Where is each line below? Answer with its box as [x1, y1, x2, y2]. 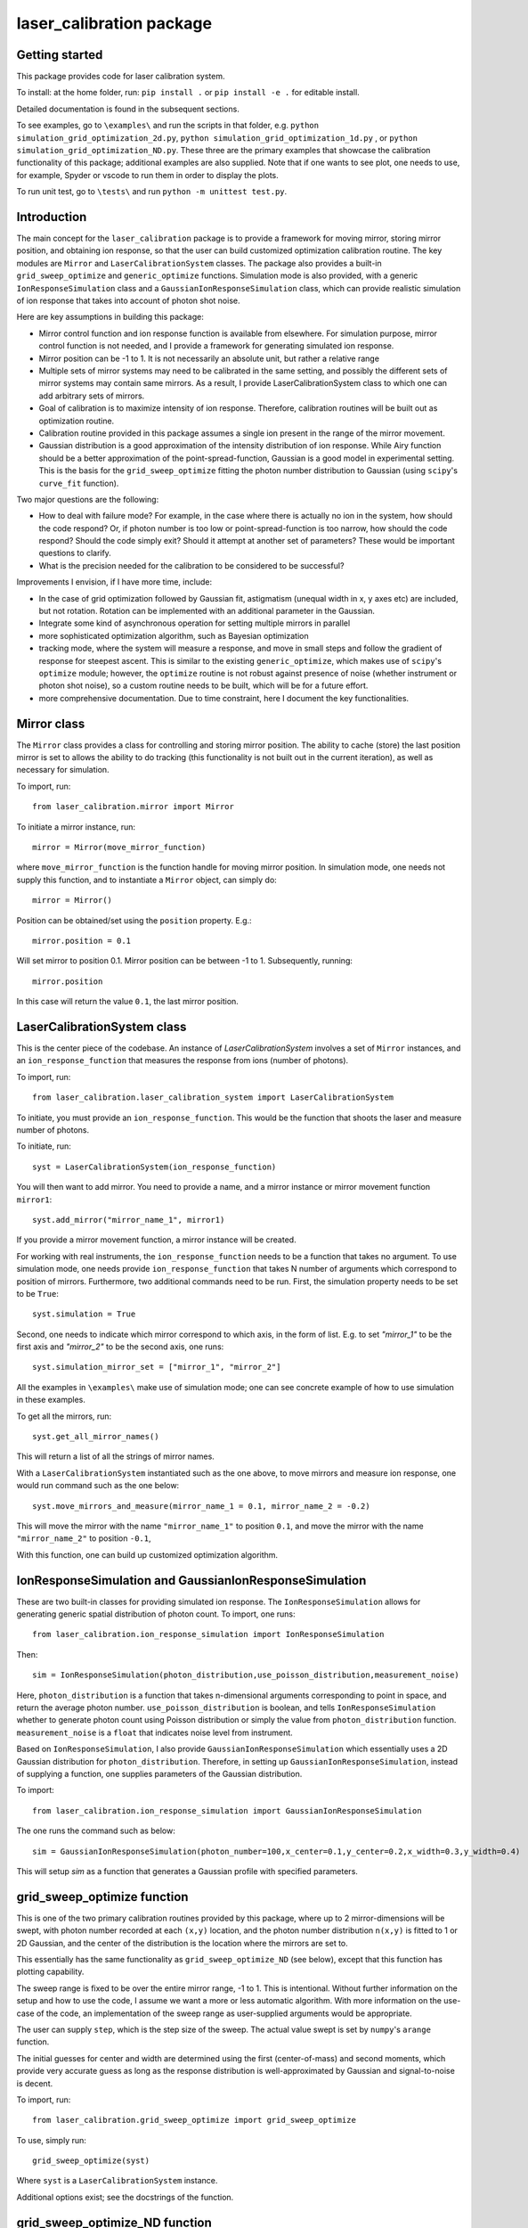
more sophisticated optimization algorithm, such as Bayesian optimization [38, 630, 309, 641]
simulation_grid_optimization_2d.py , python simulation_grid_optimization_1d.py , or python [16, 132, 418, 143]
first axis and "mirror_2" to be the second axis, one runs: [16, 1341, 224, 1352]
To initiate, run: [16, 1141, 71, 1151]
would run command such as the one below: [16, 1480, 180, 1491]
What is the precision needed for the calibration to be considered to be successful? [38, 560, 345, 570]
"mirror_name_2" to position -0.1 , [16, 1533, 151, 1544]
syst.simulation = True [32, 1309, 136, 1319]
